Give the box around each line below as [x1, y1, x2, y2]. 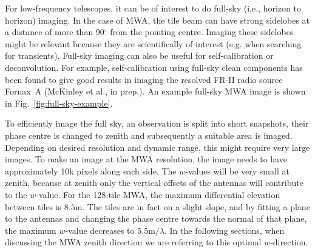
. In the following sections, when [164, 224, 285, 236]
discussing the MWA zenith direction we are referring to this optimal [5, 236, 262, 248]
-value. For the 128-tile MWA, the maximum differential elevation [36, 188, 280, 201]
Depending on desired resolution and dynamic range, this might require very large [5, 141, 310, 153]
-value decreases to [65, 224, 135, 236]
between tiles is [5, 200, 62, 213]
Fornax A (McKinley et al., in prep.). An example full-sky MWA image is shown [5, 85, 306, 98]
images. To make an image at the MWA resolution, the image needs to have [5, 153, 287, 165]
